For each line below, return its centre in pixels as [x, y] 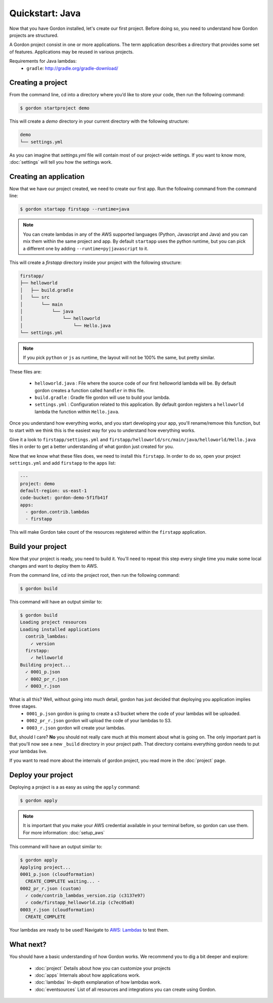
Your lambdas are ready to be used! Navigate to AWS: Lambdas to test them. [89, 930]
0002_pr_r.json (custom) [51, 888]
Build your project [38, 547]
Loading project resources [53, 622]
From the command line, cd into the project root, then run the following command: [95, 575]
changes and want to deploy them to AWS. [54, 566]
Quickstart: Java [45, 13]
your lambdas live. [28, 751]
